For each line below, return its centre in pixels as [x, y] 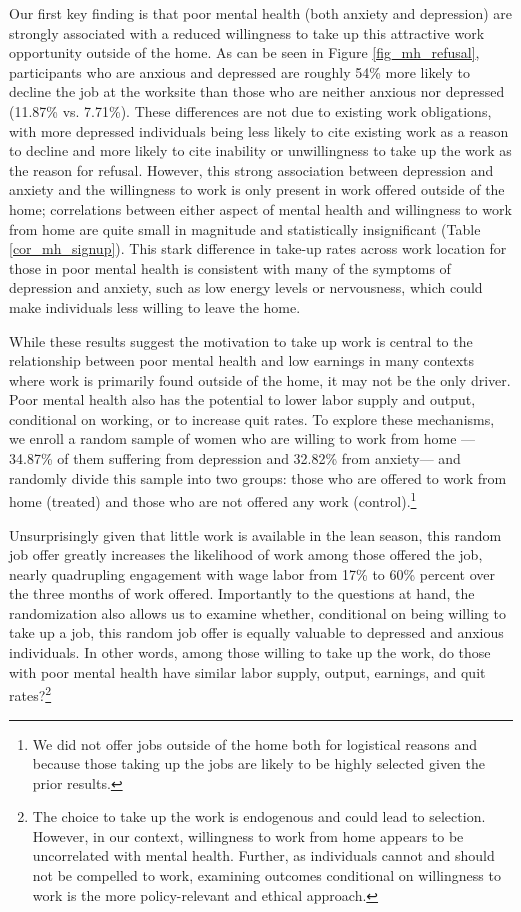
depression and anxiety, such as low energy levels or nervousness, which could [246, 287]
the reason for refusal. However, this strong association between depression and [251, 169]
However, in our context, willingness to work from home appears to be [248, 835]
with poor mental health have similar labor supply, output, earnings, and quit [247, 671]
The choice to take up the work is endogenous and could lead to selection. [259, 816]
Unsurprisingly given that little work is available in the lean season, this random [255, 534]
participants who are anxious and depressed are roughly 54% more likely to [239, 71]
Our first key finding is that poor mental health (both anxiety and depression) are [261, 13]
